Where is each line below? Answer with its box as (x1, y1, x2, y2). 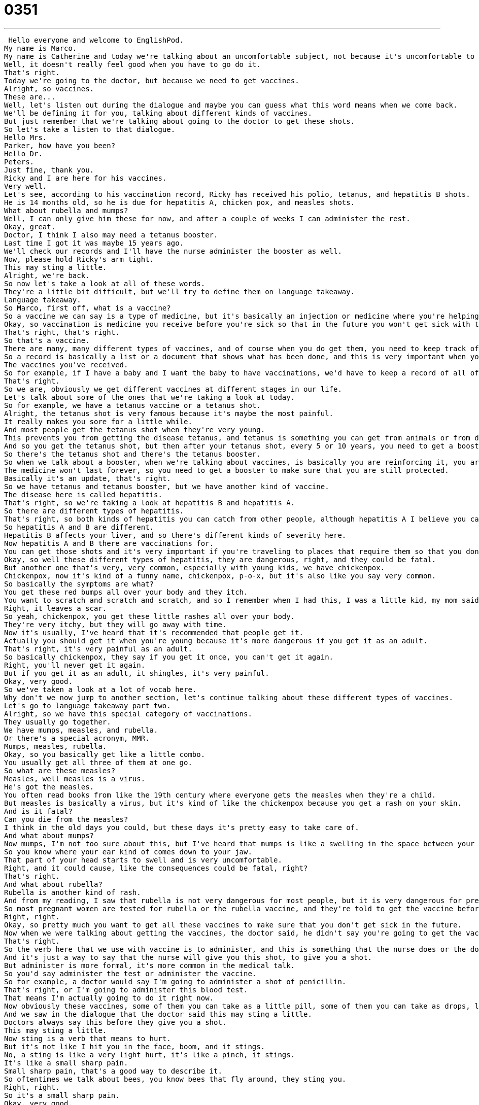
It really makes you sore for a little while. (4, 417, 192, 426)
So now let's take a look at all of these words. (4, 279, 206, 288)
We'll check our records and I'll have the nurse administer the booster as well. (4, 247, 342, 255)
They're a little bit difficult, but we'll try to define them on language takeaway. (4, 287, 355, 296)
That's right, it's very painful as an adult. (4, 644, 192, 653)
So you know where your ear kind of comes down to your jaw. (4, 847, 252, 856)
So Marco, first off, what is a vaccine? (4, 303, 171, 312)
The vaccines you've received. (4, 360, 128, 369)
